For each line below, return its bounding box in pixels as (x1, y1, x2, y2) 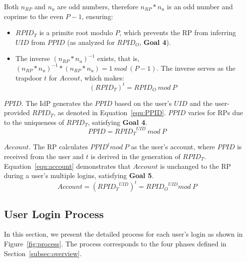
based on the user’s (114, 98, 172, 108)
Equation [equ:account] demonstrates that (4, 161, 131, 171)
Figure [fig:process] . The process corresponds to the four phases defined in (4, 239, 226, 249)
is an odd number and (167, 1, 233, 11)
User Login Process (4, 206, 104, 221)
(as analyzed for (67, 37, 115, 47)
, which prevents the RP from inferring (119, 27, 236, 38)
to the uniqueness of (4, 117, 65, 127)
